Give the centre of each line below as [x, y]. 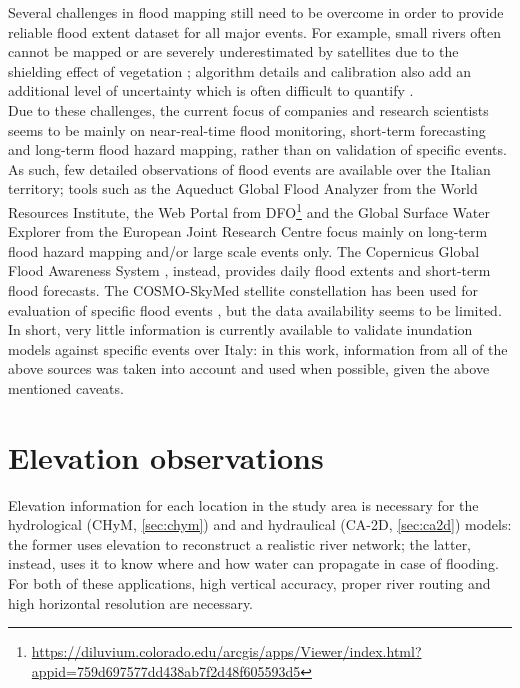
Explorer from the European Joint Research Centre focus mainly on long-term [248, 231]
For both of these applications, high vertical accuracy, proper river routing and [249, 583]
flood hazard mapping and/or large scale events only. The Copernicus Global [244, 250]
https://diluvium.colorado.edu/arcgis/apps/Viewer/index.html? [226, 651]
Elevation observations [166, 456]
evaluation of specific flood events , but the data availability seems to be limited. [255, 309]
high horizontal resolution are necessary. [131, 602]
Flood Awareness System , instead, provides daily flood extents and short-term [249, 270]
